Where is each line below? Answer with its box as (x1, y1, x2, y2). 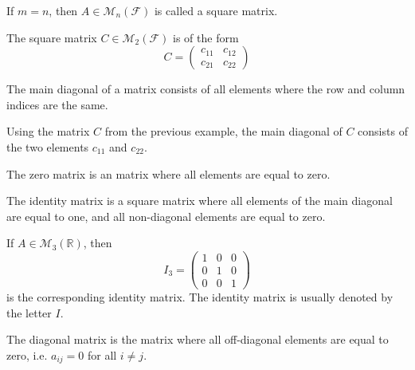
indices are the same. (6, 96, 108, 112)
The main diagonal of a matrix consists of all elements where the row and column (6, 81, 405, 97)
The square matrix (6, 29, 97, 45)
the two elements (6, 138, 89, 155)
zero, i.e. (6, 346, 48, 363)
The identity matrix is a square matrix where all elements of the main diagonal (6, 192, 393, 209)
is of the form (173, 29, 239, 45)
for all (87, 346, 117, 363)
